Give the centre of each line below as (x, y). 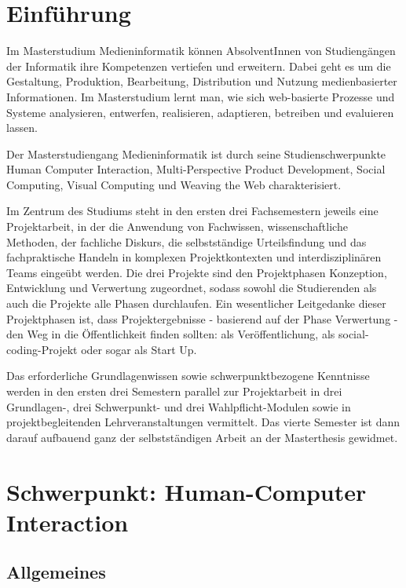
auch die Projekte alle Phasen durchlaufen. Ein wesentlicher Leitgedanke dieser (196, 303)
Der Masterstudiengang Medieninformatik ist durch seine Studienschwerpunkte (196, 153)
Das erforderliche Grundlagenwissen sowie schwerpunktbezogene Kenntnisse (188, 376)
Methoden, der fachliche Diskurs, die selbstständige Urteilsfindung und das (187, 241)
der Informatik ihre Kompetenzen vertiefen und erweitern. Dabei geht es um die (199, 66)
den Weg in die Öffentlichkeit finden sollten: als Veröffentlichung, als (171, 334)
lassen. (22, 128)
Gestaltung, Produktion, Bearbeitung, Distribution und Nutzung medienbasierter (202, 81)
